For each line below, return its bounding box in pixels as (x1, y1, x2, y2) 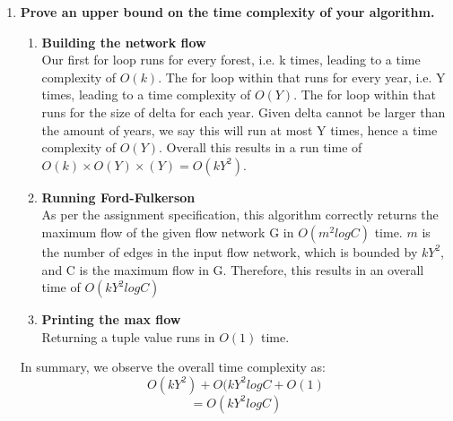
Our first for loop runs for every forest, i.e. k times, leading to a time (41, 50, 421, 69)
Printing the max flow (41, 310, 181, 329)
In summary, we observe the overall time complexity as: (20, 357, 326, 376)
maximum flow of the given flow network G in (41, 222, 294, 241)
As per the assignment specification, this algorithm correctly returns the (41, 205, 439, 224)
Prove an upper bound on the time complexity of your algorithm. (20, 3, 435, 21)
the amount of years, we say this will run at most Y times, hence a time (41, 120, 438, 139)
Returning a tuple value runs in (41, 327, 215, 346)
